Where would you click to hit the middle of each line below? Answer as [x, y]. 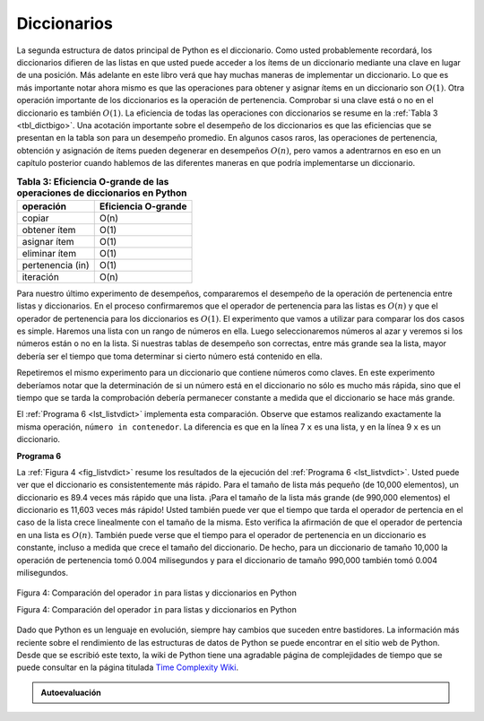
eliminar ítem [49, 253]
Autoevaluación [71, 692]
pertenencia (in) [56, 265]
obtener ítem [49, 230]
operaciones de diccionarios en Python [102, 193]
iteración [41, 276]
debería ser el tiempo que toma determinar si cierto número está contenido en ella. [169, 356]
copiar [35, 218]
